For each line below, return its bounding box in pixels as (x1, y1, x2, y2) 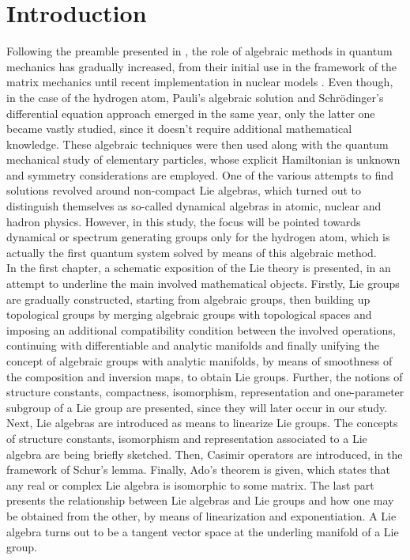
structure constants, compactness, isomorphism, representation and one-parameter (6, 384, 404, 400)
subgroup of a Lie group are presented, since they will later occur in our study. (6, 399, 388, 415)
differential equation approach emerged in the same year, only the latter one (6, 104, 375, 121)
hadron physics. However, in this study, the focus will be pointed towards (6, 213, 361, 229)
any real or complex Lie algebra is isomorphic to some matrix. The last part (6, 476, 374, 493)
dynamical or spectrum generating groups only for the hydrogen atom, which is (6, 229, 390, 245)
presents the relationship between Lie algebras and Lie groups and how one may (6, 492, 394, 509)
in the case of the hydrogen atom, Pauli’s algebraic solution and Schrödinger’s (6, 89, 384, 105)
